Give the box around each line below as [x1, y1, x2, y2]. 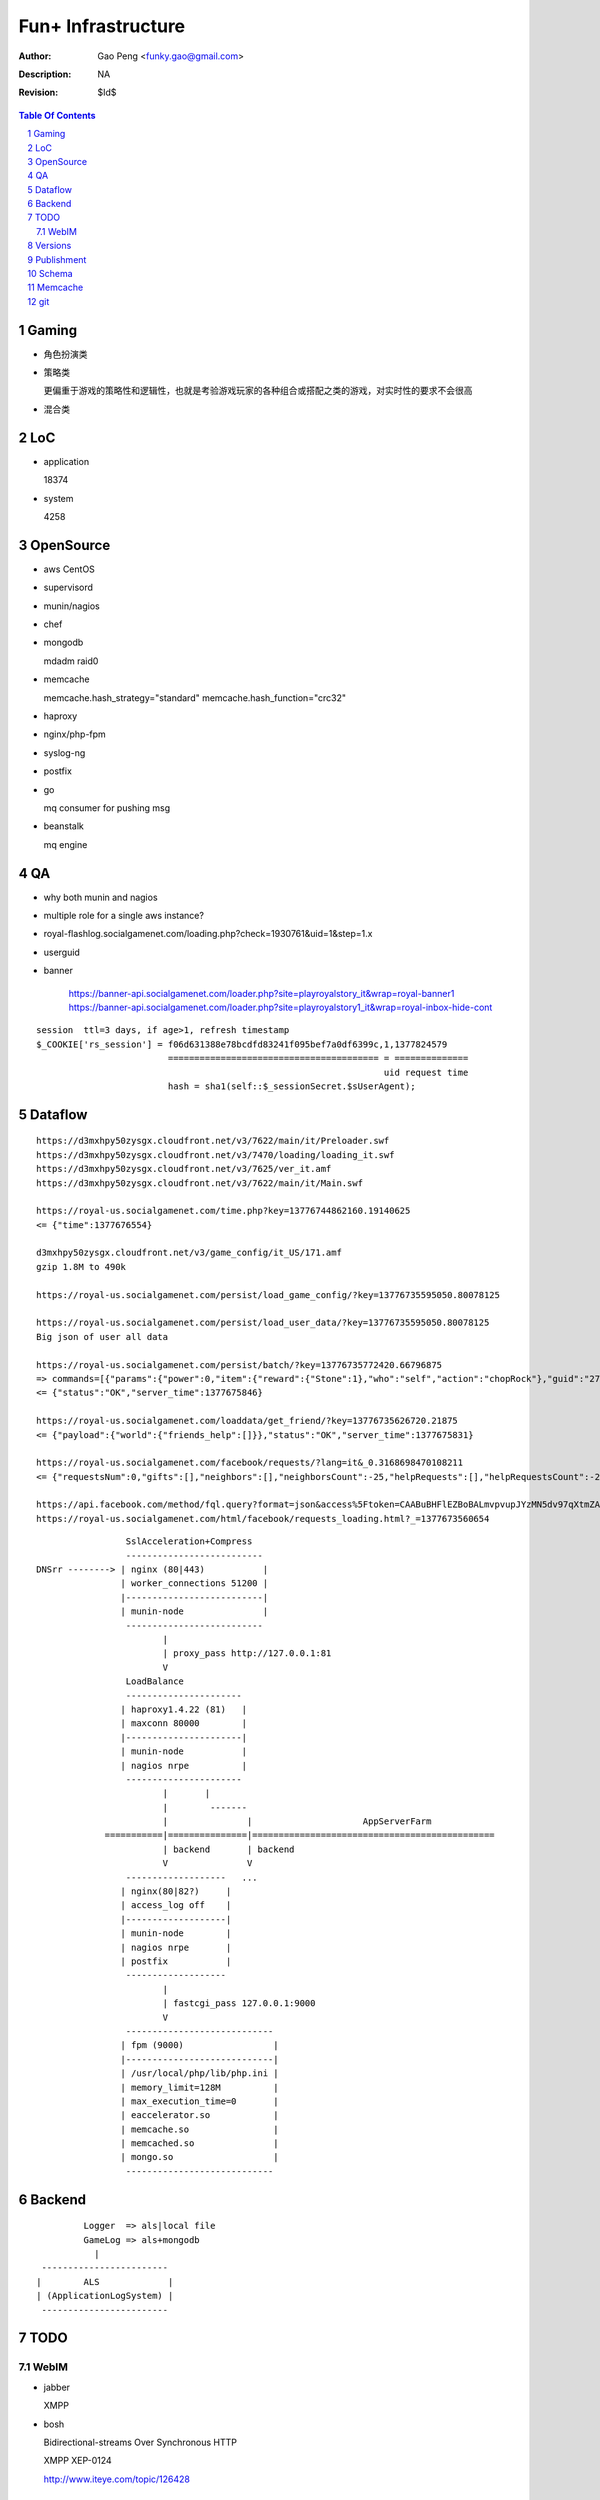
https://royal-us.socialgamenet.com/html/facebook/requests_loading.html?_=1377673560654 [36, 1513, 490, 1524]
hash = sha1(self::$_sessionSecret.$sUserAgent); [167, 1080, 416, 1092]
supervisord [43, 581, 94, 594]
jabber [43, 2381, 70, 2393]
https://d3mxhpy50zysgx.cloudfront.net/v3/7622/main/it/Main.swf [36, 1177, 364, 1189]
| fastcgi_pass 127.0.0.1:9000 [162, 1998, 316, 2009]
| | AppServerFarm [162, 1816, 432, 1827]
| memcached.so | [120, 2138, 279, 2149]
